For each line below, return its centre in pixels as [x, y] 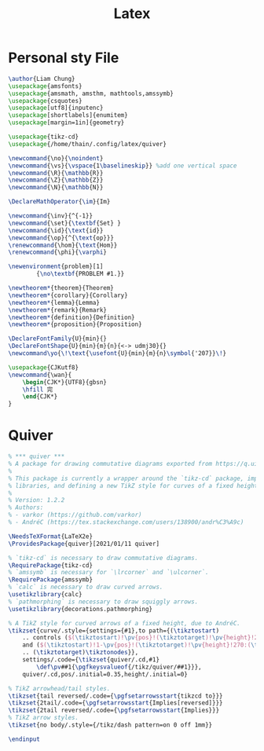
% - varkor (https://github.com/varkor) [75, 515]
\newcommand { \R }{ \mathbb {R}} [56, 173]
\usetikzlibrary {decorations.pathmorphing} [81, 609]
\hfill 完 [38, 390]
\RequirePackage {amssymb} [50, 580]
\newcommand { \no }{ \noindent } [56, 158]
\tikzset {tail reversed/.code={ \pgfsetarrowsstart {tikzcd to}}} [115, 696]
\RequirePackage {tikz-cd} [50, 565]
